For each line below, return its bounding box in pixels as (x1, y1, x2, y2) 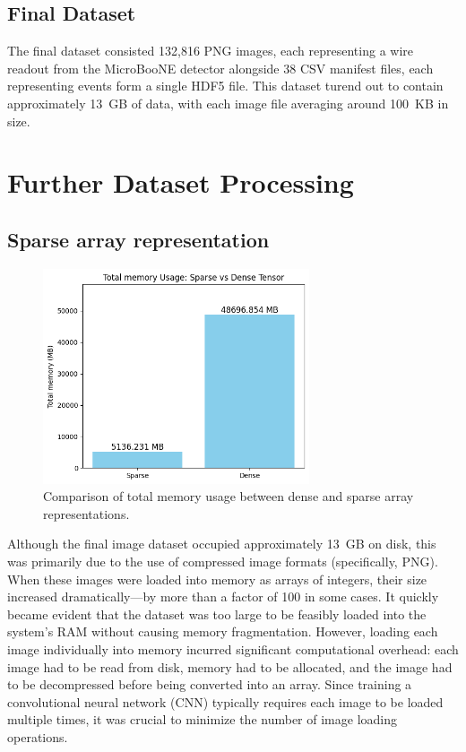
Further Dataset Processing (7, 164, 354, 201)
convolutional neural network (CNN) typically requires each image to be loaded (7, 692, 444, 711)
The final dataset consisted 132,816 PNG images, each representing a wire (7, 41, 414, 60)
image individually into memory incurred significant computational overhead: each (7, 639, 459, 658)
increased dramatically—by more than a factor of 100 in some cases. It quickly (7, 587, 439, 606)
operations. (7, 727, 68, 746)
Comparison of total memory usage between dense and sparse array (43, 487, 414, 506)
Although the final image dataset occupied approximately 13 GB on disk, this (7, 534, 436, 553)
